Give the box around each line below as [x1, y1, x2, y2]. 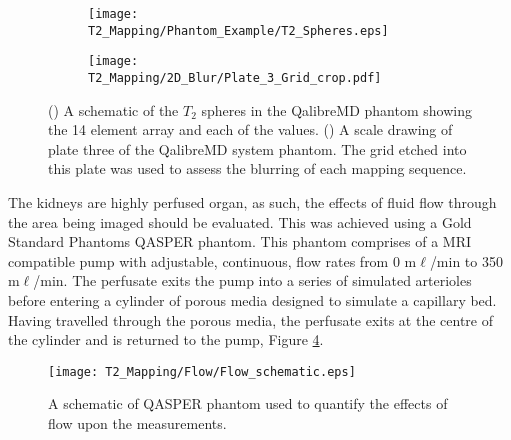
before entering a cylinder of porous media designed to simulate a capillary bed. [8, 289, 497, 310]
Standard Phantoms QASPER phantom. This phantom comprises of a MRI [8, 231, 472, 252]
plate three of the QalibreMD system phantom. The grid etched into [48, 138, 467, 159]
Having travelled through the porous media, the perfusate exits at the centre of [8, 309, 493, 330]
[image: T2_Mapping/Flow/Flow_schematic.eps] [48, 364, 356, 379]
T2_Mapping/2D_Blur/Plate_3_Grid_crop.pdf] [88, 70, 382, 85]
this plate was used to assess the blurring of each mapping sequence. [48, 158, 467, 179]
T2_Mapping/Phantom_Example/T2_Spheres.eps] [88, 23, 389, 38]
